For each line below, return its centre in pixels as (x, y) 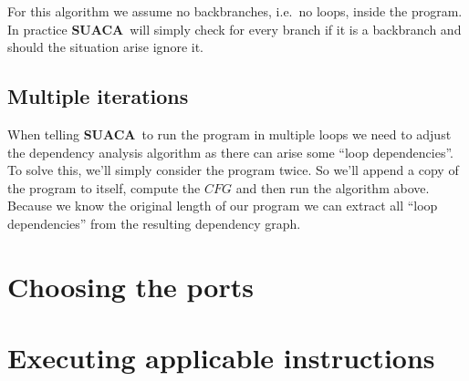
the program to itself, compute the (104, 187)
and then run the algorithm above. (333, 187)
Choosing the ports (130, 286)
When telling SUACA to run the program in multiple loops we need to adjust (229, 134)
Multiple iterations (98, 96)
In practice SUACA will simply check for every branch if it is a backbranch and (234, 29)
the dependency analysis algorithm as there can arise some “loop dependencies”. (230, 152)
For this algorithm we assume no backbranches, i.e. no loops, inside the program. (235, 11)
